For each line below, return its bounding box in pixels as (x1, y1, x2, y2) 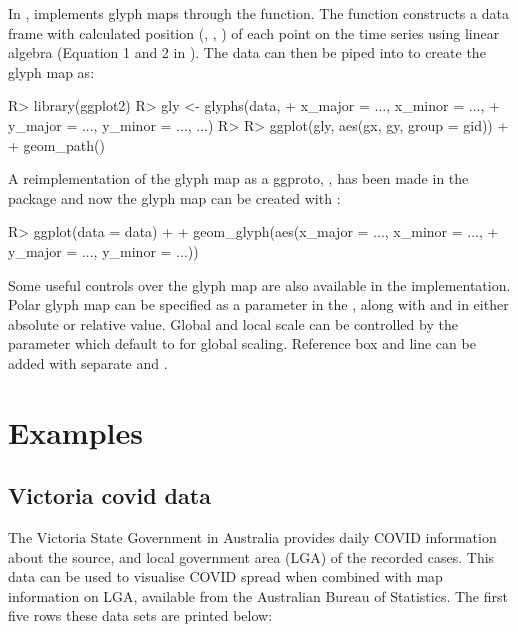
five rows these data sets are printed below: (8, 605, 273, 626)
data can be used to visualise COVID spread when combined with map (8, 566, 443, 587)
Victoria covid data (8, 480, 211, 511)
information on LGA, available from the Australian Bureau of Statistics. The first (8, 585, 508, 606)
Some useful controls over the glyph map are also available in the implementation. (8, 274, 511, 295)
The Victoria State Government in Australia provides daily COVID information (8, 527, 497, 548)
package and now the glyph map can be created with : (8, 187, 341, 208)
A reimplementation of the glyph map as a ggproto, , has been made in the (8, 168, 469, 189)
